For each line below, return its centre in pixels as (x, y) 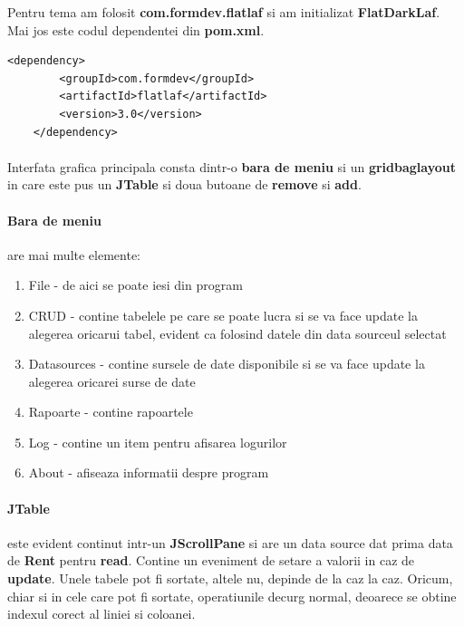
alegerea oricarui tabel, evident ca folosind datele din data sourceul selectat (237, 333)
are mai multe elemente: (74, 254)
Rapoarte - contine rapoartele (111, 412)
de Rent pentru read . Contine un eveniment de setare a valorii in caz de (211, 560)
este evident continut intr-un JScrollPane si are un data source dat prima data (230, 542)
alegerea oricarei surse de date (112, 381)
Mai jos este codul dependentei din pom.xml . (136, 29)
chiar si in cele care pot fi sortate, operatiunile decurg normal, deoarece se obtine (232, 596)
